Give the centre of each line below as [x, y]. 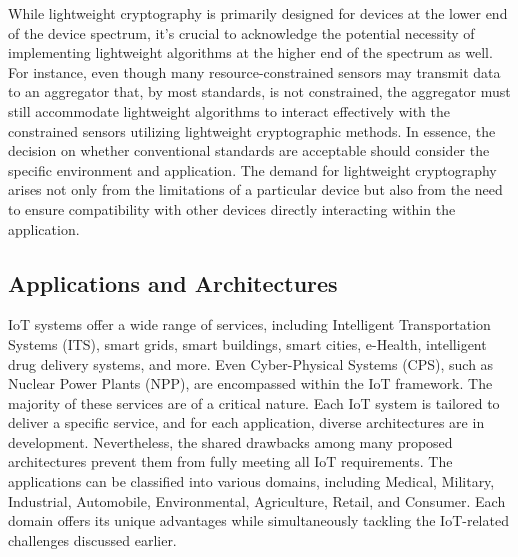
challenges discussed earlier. [92, 539]
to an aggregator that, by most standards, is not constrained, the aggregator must [259, 91]
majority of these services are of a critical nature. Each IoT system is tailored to [254, 402]
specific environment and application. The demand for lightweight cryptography [252, 169]
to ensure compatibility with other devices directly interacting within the [232, 208]
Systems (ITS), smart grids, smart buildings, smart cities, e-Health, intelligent [247, 343]
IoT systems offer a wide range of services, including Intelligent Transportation [249, 324]
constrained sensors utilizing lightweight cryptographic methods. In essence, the [252, 130]
